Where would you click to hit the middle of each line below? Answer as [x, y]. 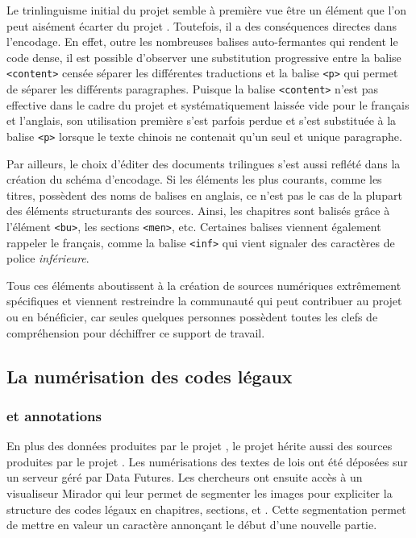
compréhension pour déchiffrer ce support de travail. [136, 332]
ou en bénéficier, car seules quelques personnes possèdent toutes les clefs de [192, 317]
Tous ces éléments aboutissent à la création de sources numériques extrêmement [204, 285]
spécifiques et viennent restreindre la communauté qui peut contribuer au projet [204, 301]
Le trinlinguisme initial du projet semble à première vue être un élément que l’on [206, 10]
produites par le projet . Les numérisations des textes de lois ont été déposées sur [207, 461]
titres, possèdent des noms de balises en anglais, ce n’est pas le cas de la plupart [204, 195]
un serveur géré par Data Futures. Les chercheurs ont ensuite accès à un [185, 477]
